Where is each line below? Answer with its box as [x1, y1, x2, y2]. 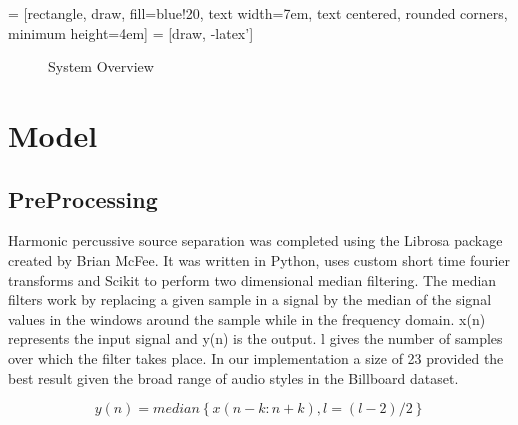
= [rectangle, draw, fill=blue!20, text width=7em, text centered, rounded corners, [8, 3, 508, 23]
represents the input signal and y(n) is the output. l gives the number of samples [8, 328, 503, 349]
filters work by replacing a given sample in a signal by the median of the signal [8, 289, 492, 310]
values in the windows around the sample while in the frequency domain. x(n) [8, 308, 486, 329]
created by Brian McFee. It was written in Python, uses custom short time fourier [8, 249, 511, 270]
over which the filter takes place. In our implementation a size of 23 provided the [8, 347, 504, 368]
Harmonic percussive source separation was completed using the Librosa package [8, 230, 503, 251]
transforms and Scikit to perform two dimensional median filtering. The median [8, 269, 497, 290]
